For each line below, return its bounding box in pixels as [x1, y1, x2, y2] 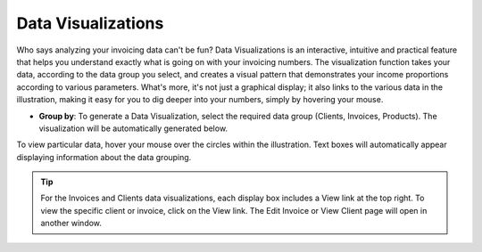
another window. [40, 218, 103, 229]
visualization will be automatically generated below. [38, 123, 228, 134]
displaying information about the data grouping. [16, 151, 192, 162]
